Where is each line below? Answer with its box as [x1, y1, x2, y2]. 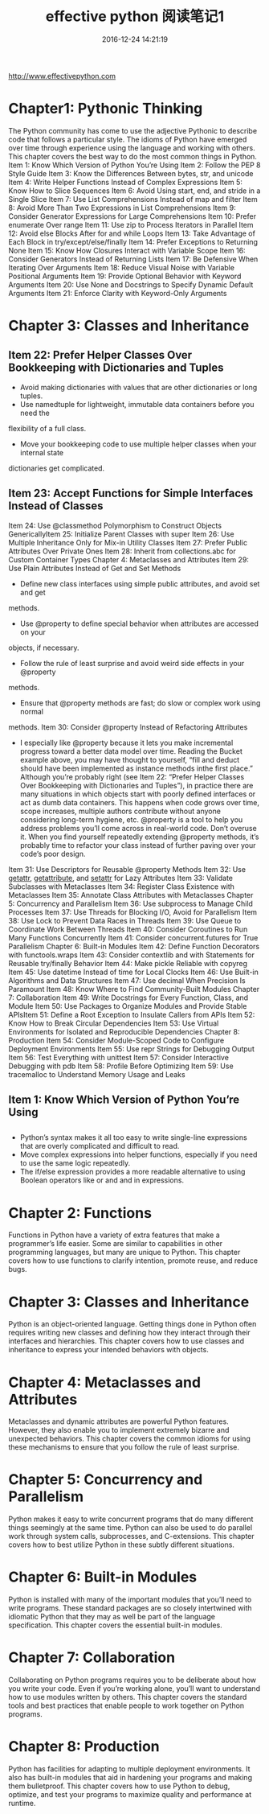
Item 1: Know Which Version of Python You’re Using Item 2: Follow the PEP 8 [8, 160, 261, 170]
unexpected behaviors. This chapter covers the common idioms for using [8, 1434, 251, 1444]
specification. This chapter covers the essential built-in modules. [8, 1620, 222, 1630]
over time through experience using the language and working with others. [8, 142, 255, 153]
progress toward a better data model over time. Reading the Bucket [19, 746, 243, 756]
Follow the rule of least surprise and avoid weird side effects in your [19, 658, 245, 668]
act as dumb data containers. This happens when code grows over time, [19, 797, 259, 807]
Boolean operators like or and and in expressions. [19, 1175, 185, 1185]
